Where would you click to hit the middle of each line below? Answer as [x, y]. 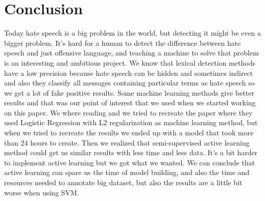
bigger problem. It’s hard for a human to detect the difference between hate [123, 42]
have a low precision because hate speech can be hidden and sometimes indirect [129, 73]
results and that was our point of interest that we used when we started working [130, 103]
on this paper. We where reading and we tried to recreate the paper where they [128, 112]
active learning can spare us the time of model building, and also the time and [127, 172]
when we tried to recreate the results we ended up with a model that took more [129, 133]
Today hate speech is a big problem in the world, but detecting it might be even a [133, 33]
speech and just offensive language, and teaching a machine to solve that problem [131, 53]
